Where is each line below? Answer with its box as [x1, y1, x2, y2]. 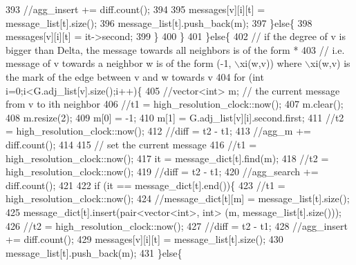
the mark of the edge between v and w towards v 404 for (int [6, 69, 264, 84]
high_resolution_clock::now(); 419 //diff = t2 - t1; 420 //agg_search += [6, 164, 319, 179]
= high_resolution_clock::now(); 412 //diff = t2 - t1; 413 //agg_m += [6, 124, 311, 138]
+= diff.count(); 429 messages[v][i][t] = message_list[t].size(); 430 [6, 232, 283, 246]
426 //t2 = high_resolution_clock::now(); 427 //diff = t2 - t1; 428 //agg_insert [6, 218, 348, 233]
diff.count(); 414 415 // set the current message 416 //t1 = [6, 137, 257, 151]
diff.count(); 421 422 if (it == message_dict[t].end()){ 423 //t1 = [6, 177, 285, 192]
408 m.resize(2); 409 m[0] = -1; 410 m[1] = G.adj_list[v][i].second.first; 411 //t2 [6, 110, 344, 124]
